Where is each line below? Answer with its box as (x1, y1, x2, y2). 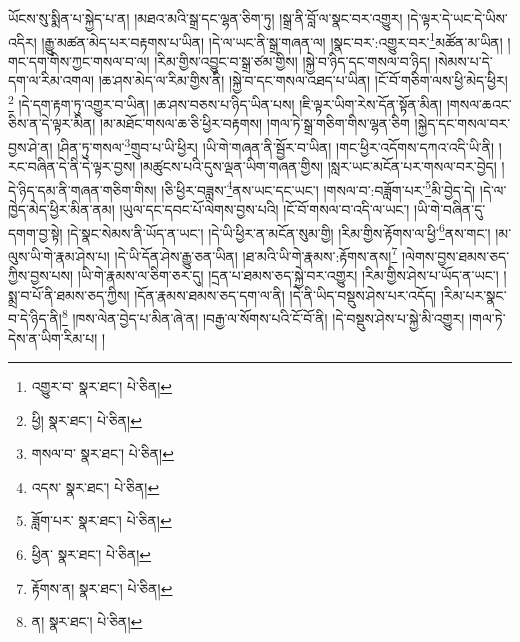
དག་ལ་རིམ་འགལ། (8, 70, 95, 91)
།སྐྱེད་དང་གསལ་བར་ (414, 113, 511, 134)
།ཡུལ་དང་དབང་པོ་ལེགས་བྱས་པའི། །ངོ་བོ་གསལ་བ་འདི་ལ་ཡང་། (119, 198, 410, 219)
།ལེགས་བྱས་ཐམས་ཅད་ (401, 245, 510, 266)
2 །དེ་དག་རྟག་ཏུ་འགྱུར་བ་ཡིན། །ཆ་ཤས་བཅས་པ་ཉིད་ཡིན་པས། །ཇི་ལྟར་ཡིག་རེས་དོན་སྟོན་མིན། (8, 91, 443, 114)
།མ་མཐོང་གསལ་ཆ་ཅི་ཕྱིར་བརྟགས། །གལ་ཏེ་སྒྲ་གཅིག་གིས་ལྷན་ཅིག (100, 113, 410, 134)
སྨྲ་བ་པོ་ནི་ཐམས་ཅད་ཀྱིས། (8, 284, 130, 305)
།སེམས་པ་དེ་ (434, 50, 493, 71)
